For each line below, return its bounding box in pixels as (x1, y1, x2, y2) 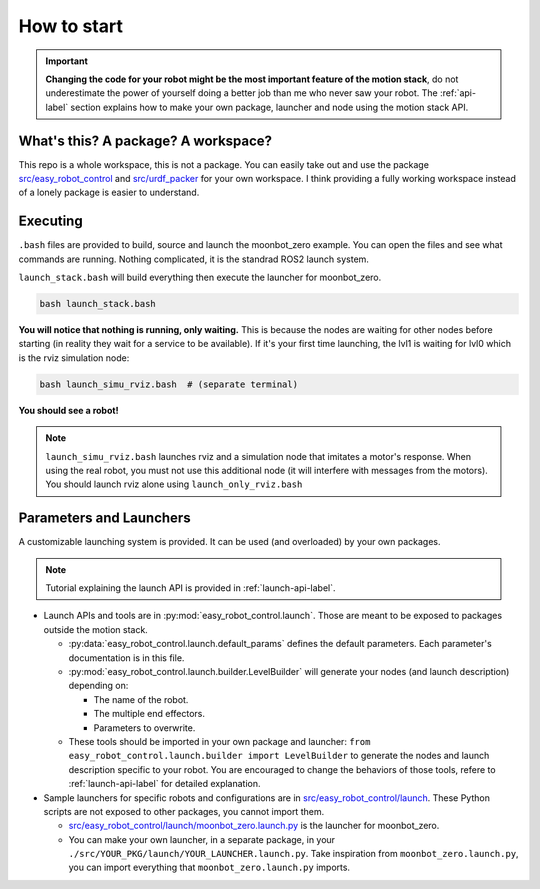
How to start (18, 15, 124, 37)
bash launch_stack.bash (39, 298, 157, 310)
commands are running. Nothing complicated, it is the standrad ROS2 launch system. (18, 253, 370, 265)
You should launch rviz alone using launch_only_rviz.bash (45, 478, 303, 490)
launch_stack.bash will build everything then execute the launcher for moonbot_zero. (18, 271, 382, 284)
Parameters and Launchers (18, 510, 191, 527)
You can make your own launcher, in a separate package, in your (68, 833, 335, 845)
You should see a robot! (18, 404, 119, 416)
